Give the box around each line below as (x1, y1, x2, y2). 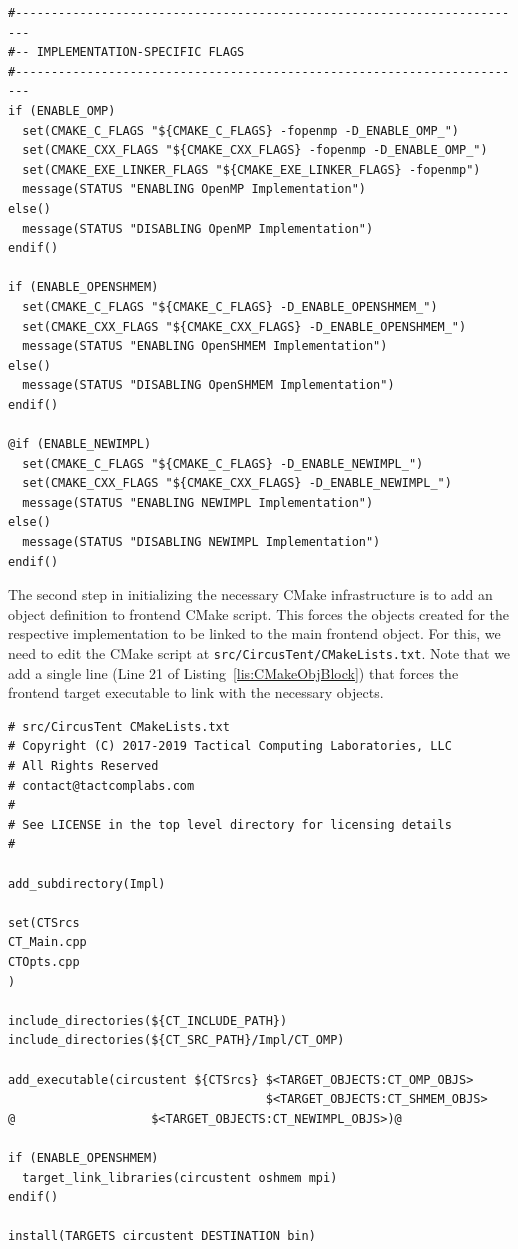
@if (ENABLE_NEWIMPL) (8, 437, 152, 452)
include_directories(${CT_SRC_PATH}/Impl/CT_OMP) (8, 1033, 345, 1048)
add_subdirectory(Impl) (8, 876, 166, 891)
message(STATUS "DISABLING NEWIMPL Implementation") (22, 535, 381, 550)
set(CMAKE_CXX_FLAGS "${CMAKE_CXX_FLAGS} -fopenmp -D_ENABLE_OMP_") (22, 143, 488, 158)
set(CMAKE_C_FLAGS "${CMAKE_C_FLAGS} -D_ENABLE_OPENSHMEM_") (22, 299, 438, 314)
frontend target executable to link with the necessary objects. (8, 682, 384, 703)
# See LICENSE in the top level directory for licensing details (8, 817, 452, 832)
